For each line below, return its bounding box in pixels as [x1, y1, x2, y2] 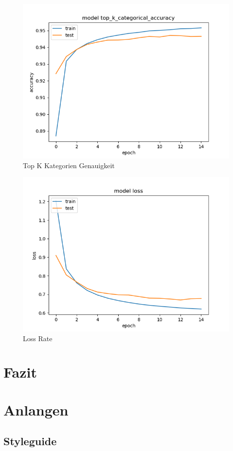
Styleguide [3, 433, 57, 448]
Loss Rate [23, 333, 53, 343]
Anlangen [3, 399, 69, 419]
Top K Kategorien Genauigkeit [23, 160, 115, 170]
